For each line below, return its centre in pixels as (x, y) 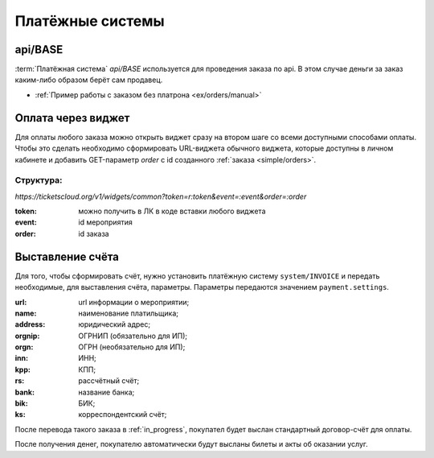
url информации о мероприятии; (134, 302)
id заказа (94, 233)
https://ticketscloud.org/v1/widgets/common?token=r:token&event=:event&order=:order (161, 196)
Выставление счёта (67, 256)
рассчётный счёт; (109, 381)
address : (30, 324)
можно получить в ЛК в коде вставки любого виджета (172, 211)
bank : (25, 392)
